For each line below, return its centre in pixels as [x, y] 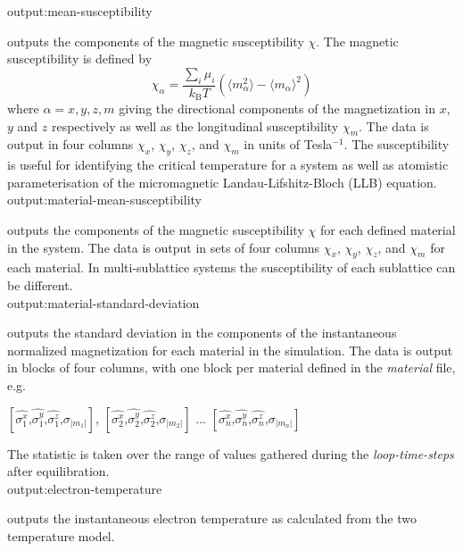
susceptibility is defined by [80, 58]
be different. [40, 285]
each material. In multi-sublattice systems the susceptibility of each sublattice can [231, 267]
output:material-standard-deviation [103, 302]
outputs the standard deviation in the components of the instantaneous [202, 333]
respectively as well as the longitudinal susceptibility [195, 125]
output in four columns [70, 144]
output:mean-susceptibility [80, 11]
